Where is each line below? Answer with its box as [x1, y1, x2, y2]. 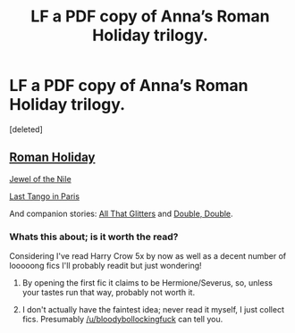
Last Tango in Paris [9, 190, 80, 202]
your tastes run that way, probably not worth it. [21, 287, 195, 298]
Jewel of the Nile [9, 173, 72, 184]
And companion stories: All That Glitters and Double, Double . [9, 208, 234, 219]
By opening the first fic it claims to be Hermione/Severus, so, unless [21, 278, 273, 288]
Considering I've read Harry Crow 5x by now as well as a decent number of [9, 251, 287, 262]
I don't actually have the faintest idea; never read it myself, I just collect [21, 304, 284, 315]
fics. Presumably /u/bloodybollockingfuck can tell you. [21, 314, 223, 325]
